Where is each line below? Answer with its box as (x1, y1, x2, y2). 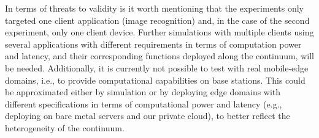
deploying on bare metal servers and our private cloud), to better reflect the (5, 109, 290, 122)
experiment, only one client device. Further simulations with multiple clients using (5, 26, 314, 38)
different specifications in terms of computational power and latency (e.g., (5, 97, 282, 110)
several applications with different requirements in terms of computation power (5, 37, 302, 50)
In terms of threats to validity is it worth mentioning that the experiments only (5, 2, 304, 14)
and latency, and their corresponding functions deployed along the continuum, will (5, 49, 314, 62)
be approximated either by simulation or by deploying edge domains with (5, 85, 281, 98)
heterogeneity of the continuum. (5, 121, 125, 134)
